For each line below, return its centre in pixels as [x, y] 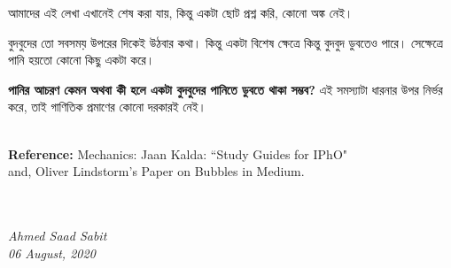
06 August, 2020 [52, 253]
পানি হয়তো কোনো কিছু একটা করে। [82, 60]
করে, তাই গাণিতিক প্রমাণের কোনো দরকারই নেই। [108, 107]
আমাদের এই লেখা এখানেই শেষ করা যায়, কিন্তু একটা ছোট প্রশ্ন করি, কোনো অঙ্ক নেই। [181, 12]
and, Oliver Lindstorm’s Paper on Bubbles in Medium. [156, 171]
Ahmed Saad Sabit [58, 235]
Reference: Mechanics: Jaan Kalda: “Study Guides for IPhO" [178, 153]
